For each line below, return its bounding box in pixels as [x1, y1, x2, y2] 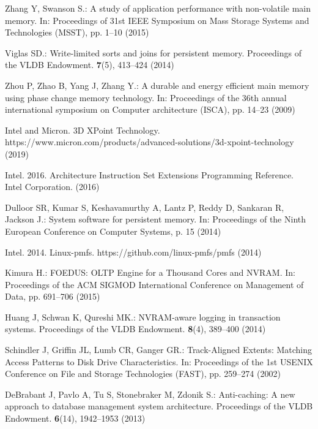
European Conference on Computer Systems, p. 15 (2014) [5, 224, 221, 237]
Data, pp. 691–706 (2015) [5, 290, 100, 303]
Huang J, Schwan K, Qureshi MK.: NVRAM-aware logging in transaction [5, 310, 281, 323]
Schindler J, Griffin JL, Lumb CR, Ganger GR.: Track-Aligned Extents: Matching [5, 343, 312, 356]
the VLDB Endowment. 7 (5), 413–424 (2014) [5, 58, 174, 71]
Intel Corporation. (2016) [5, 180, 100, 193]
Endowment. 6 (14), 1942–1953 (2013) [5, 412, 146, 425]
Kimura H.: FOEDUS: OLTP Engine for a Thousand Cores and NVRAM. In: [5, 266, 295, 279]
